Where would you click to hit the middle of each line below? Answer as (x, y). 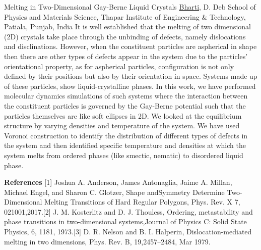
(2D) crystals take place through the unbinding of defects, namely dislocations (125, 36)
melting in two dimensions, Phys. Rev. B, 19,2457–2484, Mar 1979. (107, 241)
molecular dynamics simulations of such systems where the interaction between (126, 96)
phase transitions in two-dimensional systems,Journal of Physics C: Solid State (125, 221)
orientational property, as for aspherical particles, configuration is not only (119, 66)
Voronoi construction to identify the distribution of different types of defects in (126, 135)
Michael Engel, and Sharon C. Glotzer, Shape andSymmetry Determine (114, 192)
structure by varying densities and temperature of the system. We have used (122, 126)
